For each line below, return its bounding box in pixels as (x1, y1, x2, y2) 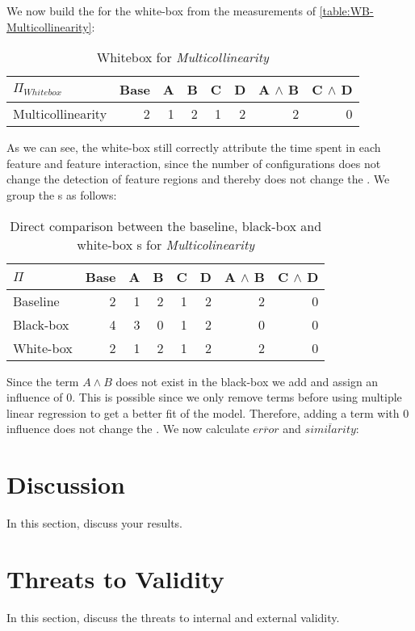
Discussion (6, 468, 125, 501)
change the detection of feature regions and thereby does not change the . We (6, 170, 390, 187)
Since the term (6, 372, 79, 389)
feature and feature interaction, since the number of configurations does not (6, 154, 381, 171)
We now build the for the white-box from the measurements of (6, 2, 316, 19)
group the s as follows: (6, 186, 117, 203)
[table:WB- (319, 2, 374, 19)
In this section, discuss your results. (6, 515, 182, 532)
